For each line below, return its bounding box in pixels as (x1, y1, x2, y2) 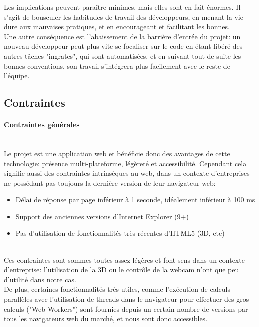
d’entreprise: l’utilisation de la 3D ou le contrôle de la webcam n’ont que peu (4, 264, 239, 275)
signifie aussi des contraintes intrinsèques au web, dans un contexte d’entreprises (4, 168, 250, 178)
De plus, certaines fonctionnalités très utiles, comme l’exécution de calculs (4, 284, 230, 294)
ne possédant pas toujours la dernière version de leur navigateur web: (4, 177, 216, 188)
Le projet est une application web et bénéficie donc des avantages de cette (4, 148, 230, 158)
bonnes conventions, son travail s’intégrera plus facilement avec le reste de (4, 60, 230, 71)
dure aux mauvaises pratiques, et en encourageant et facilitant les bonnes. (4, 21, 230, 32)
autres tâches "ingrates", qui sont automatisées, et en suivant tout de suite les (4, 50, 241, 61)
